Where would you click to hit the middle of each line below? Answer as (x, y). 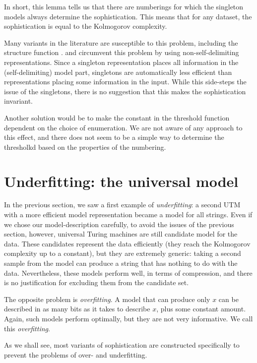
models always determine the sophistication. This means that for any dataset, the (128, 16)
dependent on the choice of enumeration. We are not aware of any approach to (123, 127)
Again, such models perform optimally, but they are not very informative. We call (128, 318)
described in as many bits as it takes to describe (77, 309)
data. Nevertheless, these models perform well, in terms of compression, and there (128, 272)
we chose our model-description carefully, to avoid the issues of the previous (119, 224)
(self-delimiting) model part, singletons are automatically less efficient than (118, 72)
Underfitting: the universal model (121, 181)
